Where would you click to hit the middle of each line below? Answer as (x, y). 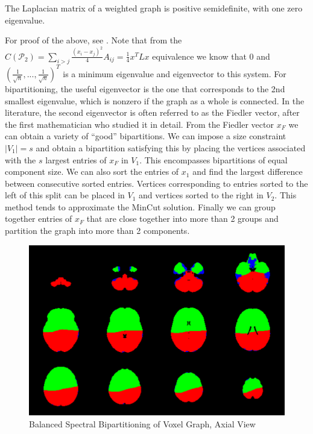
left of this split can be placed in (65, 195)
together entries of (39, 219)
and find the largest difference (248, 171)
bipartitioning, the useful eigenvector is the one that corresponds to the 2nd (145, 88)
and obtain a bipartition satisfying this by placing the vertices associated (171, 147)
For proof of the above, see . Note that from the (93, 40)
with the (21, 159)
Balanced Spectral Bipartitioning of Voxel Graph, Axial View (142, 423)
